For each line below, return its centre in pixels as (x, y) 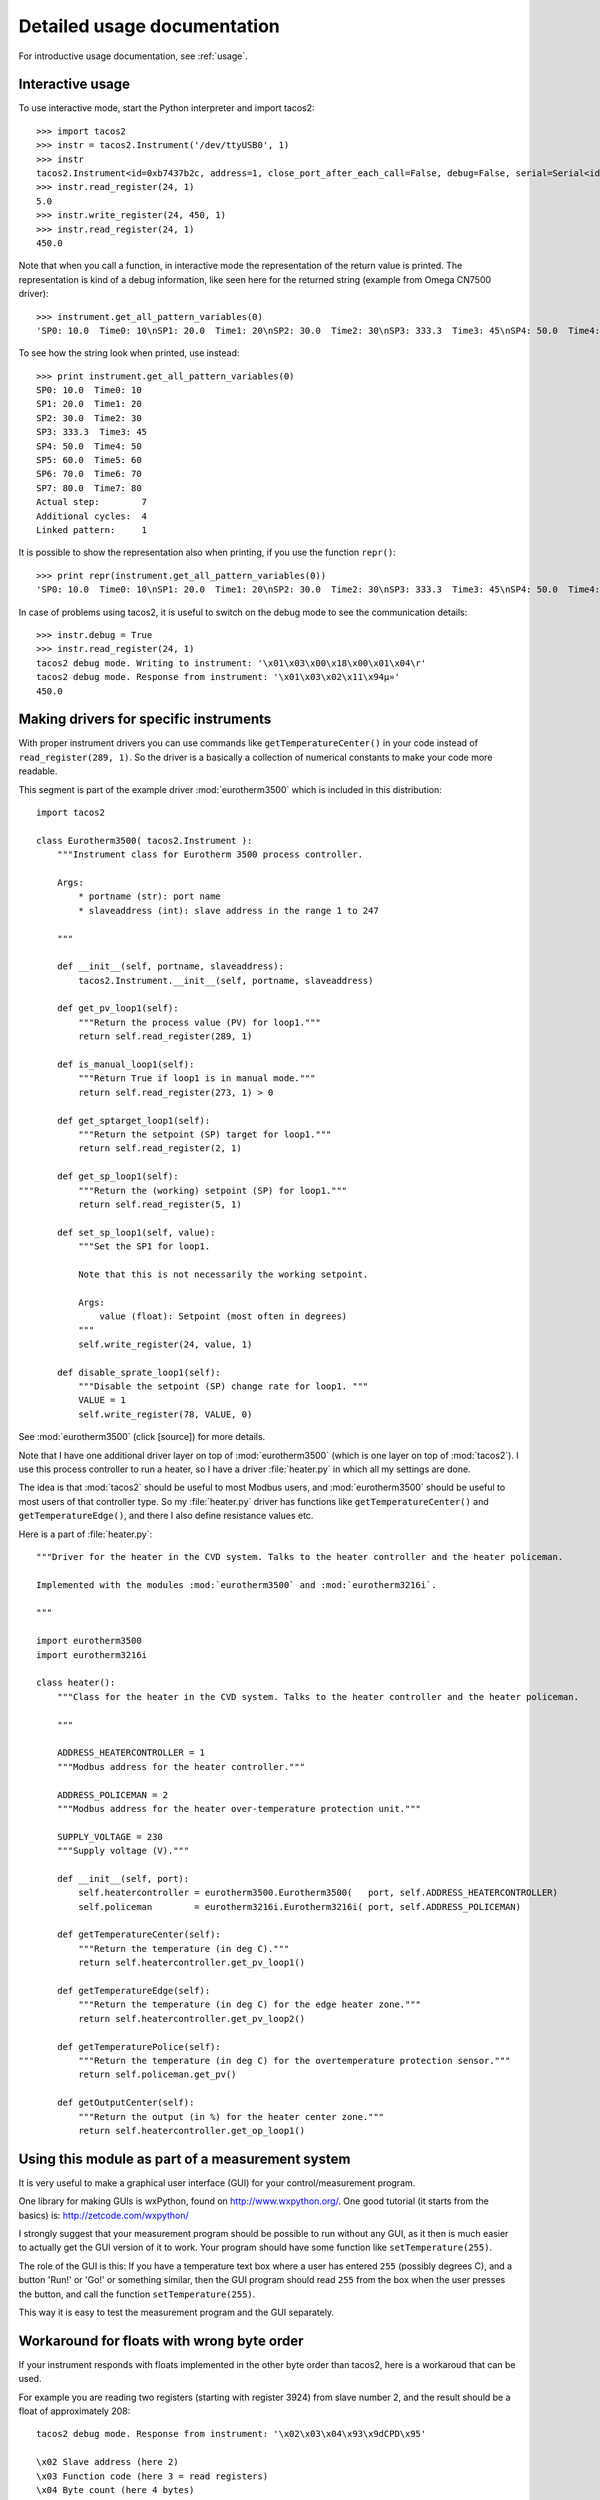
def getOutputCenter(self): (125, 2103)
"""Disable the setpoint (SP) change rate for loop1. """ (223, 1386)
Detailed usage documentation (149, 26)
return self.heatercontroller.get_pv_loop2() (191, 2018)
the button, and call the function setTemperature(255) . (137, 2294)
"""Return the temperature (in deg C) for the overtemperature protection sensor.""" (294, 2060)
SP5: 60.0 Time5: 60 (89, 460)
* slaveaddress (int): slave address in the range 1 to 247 (228, 910)
